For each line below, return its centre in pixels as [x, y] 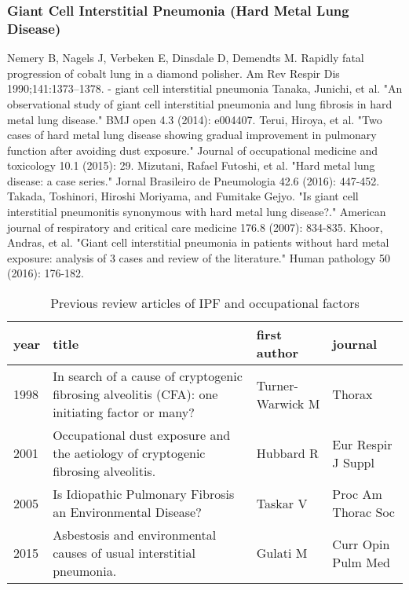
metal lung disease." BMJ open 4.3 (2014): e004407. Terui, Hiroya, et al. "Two [195, 119]
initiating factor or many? [124, 412]
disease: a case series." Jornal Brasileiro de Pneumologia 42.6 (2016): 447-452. [194, 180]
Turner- [277, 385]
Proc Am [357, 494]
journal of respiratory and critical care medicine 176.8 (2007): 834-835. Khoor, [195, 227]
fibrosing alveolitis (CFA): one [135, 394]
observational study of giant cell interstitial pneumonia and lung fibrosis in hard [200, 103]
